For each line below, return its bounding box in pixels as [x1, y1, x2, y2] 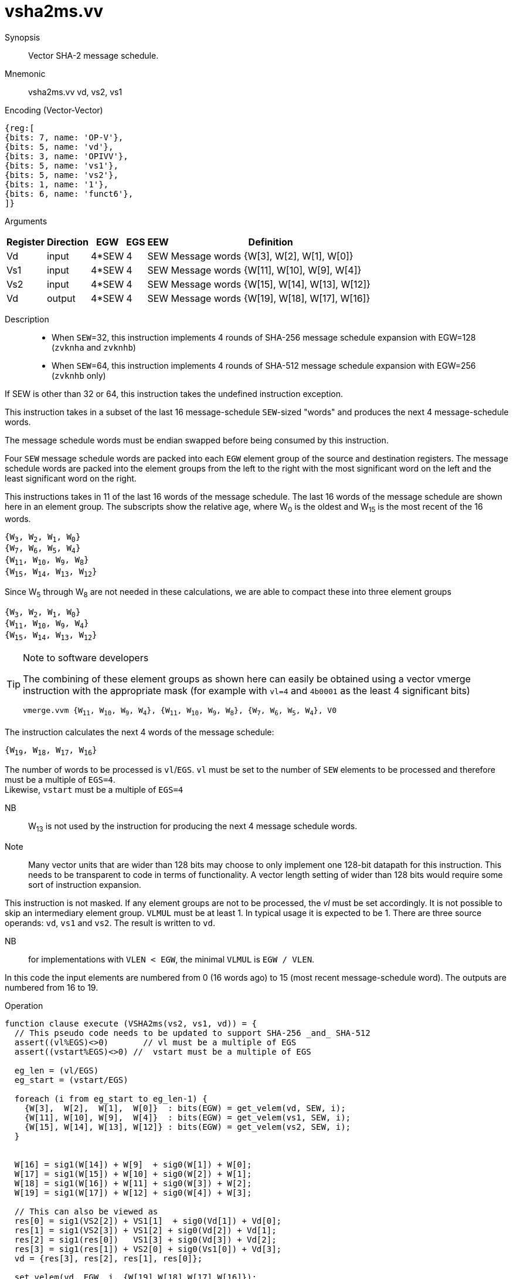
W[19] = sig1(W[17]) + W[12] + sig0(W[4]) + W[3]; [14, 1188, 252, 1198]
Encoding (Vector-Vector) [5, 105, 103, 115]
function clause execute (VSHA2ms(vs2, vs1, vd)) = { [5, 1019, 257, 1029]
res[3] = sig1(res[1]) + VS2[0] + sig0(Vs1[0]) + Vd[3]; [14, 1244, 282, 1254]
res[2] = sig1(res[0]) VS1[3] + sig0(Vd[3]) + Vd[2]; [14, 1235, 277, 1245]
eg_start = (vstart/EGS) [14, 1075, 128, 1085]
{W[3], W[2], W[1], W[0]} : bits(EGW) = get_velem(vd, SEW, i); [24, 1103, 346, 1113]
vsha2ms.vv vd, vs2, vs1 [28, 86, 123, 97]
